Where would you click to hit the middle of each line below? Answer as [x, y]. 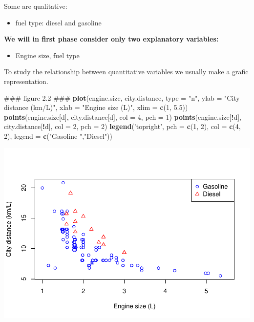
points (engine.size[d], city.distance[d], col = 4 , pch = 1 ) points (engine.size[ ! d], [123, 117]
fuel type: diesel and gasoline [58, 22]
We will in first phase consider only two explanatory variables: [111, 39]
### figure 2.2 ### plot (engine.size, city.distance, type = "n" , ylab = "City [122, 97]
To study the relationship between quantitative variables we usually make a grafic [126, 72]
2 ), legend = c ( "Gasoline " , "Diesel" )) [58, 136]
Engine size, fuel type [47, 55]
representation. [26, 81]
